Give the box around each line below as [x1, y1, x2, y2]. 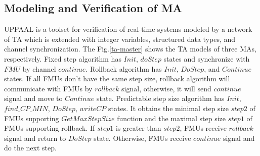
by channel [22, 63, 56, 74]
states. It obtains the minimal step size [108, 102, 229, 113]
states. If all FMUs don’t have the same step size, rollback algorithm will [4, 73, 230, 84]
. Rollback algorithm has [85, 63, 162, 74]
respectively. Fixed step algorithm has [4, 53, 121, 64]
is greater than [115, 123, 161, 133]
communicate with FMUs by [4, 83, 93, 93]
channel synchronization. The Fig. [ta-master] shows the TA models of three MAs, [4, 43, 256, 54]
